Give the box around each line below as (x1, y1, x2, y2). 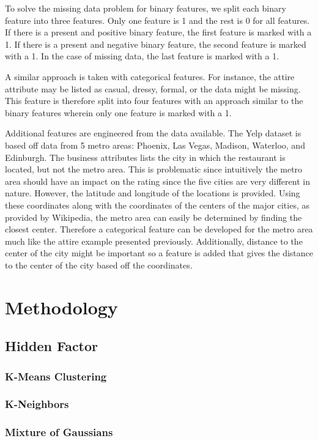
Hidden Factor (5, 336, 98, 355)
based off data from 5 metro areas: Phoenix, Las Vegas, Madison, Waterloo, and (5, 138, 305, 151)
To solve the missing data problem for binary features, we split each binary (5, 2, 286, 14)
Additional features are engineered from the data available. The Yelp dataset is (5, 127, 301, 139)
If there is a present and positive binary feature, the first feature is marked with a (5, 26, 312, 39)
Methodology (5, 294, 118, 319)
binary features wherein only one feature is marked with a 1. (5, 106, 232, 119)
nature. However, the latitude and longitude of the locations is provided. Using (5, 187, 300, 199)
